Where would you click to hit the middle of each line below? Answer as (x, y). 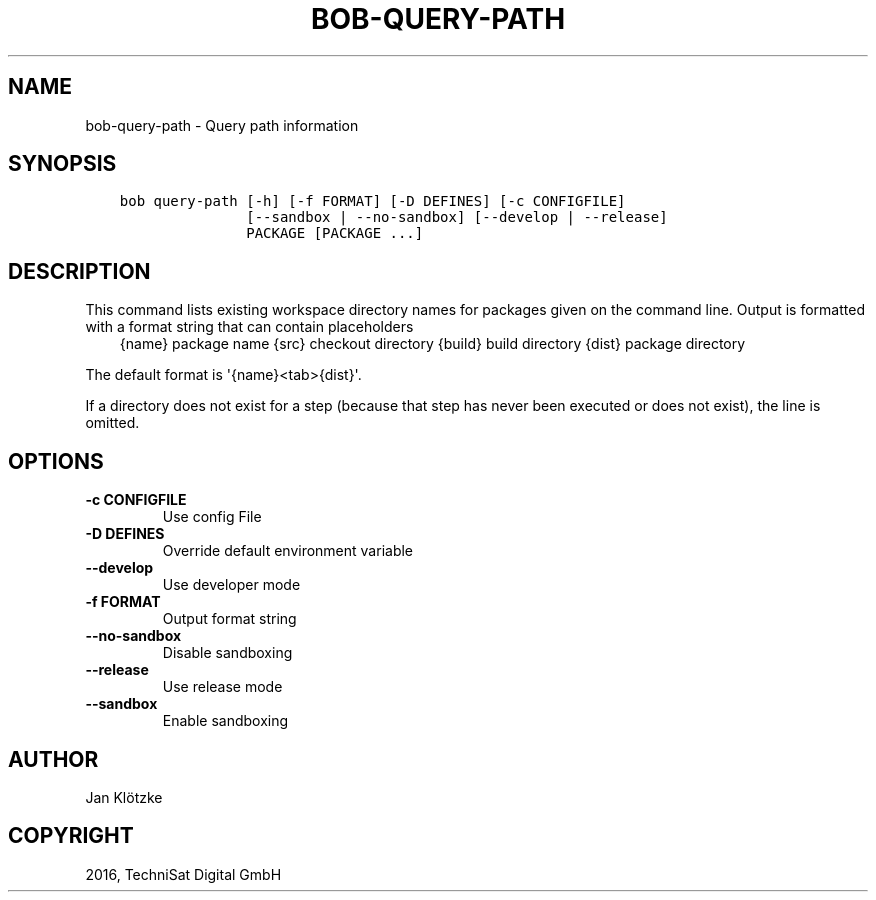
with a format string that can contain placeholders (249, 327)
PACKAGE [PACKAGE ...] (335, 233)
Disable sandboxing (227, 653)
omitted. (112, 423)
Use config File (212, 517)
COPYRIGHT (71, 836)
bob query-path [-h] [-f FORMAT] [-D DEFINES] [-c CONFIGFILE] (372, 201)
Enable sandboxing (225, 721)
